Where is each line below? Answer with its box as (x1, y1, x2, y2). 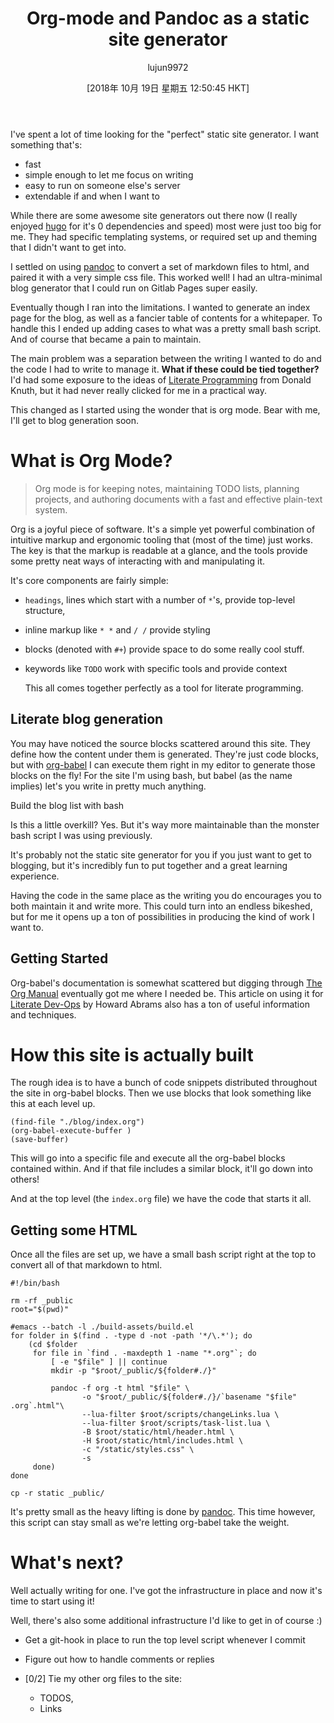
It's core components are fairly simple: (10, 574, 169, 586)
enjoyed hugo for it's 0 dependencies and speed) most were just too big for (10, 220, 322, 232)
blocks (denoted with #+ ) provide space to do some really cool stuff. (24, 643, 305, 655)
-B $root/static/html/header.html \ (81, 1427, 235, 1437)
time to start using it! (10, 1595, 95, 1607)
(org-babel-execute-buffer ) (10, 1126, 132, 1136)
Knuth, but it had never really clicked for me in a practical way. (10, 384, 268, 396)
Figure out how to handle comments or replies (24, 1653, 215, 1666)
